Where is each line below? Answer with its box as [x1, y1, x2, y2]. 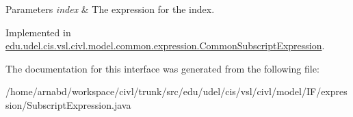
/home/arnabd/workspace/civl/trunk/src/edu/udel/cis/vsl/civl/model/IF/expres [5, 84, 348, 99]
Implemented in [5, 25, 71, 39]
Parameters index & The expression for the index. [5, 2, 215, 16]
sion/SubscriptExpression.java [5, 97, 131, 112]
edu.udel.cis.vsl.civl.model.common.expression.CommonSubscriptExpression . [5, 38, 325, 53]
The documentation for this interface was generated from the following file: [5, 61, 319, 75]
